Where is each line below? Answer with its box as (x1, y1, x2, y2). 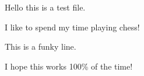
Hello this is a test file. (5, 1, 86, 13)
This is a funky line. (5, 40, 76, 53)
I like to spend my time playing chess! (5, 20, 140, 33)
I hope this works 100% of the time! (5, 60, 133, 72)
